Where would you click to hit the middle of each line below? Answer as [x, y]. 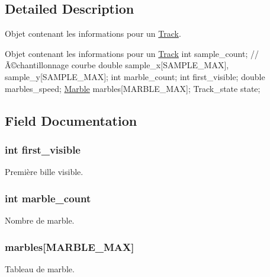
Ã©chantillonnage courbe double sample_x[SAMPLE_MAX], [117, 65]
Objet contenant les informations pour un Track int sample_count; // [132, 53]
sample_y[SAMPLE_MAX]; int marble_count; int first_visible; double [135, 76]
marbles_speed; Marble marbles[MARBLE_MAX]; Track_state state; [133, 88]
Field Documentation [71, 120]
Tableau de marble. [40, 268]
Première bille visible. [44, 172]
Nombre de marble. [40, 220]
